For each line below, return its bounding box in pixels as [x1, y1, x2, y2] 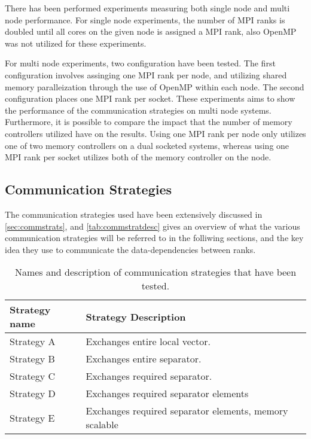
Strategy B [10, 352, 55, 366]
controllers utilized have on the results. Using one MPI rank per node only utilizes [5, 127, 306, 139]
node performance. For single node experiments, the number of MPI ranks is [5, 13, 285, 26]
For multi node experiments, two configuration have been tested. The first [5, 57, 276, 69]
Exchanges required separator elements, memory [86, 404, 288, 418]
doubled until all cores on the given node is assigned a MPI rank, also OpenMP [5, 25, 297, 38]
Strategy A [10, 334, 56, 349]
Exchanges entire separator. [86, 352, 202, 366]
